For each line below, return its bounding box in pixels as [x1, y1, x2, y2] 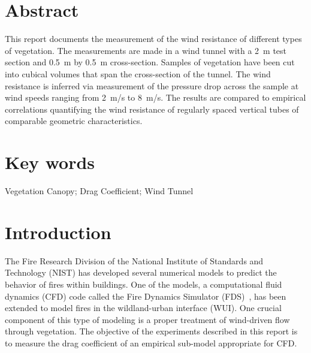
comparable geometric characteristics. [5, 114, 143, 127]
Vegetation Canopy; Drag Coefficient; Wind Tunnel [5, 185, 194, 197]
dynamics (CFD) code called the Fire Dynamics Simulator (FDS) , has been [5, 289, 286, 302]
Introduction [5, 219, 111, 244]
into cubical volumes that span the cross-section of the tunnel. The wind [5, 67, 271, 80]
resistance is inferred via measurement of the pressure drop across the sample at [5, 79, 299, 92]
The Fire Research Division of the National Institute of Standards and [5, 254, 264, 267]
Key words [5, 150, 95, 174]
